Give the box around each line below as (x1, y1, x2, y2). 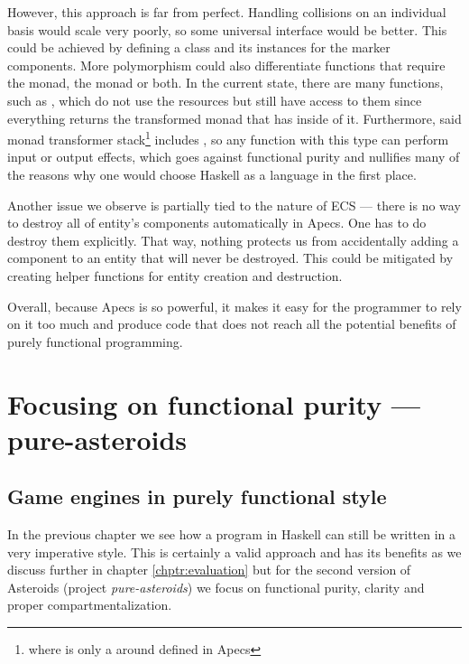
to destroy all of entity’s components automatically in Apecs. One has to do (7, 213, 427, 232)
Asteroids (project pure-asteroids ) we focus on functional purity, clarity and (7, 577, 425, 596)
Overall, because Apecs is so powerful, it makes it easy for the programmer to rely (7, 296, 462, 315)
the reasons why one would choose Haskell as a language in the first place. (7, 165, 417, 183)
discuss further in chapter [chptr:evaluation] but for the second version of (7, 560, 411, 579)
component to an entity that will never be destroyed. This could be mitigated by (7, 248, 454, 267)
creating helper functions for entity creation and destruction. (7, 266, 343, 285)
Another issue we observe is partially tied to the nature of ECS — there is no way (7, 195, 461, 214)
